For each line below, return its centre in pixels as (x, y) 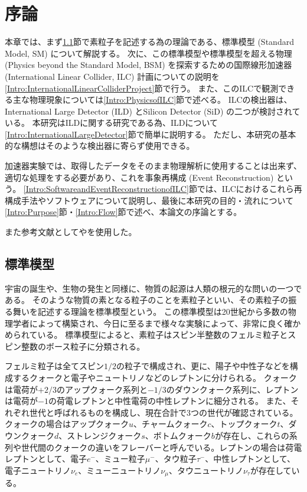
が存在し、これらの (252, 435)
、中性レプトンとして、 (250, 459)
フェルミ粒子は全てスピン (54, 366)
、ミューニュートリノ (120, 470)
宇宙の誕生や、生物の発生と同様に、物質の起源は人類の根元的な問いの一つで (153, 288)
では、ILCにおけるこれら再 (249, 189)
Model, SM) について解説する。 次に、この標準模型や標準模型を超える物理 (148, 53)
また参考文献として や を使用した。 (71, 232)
